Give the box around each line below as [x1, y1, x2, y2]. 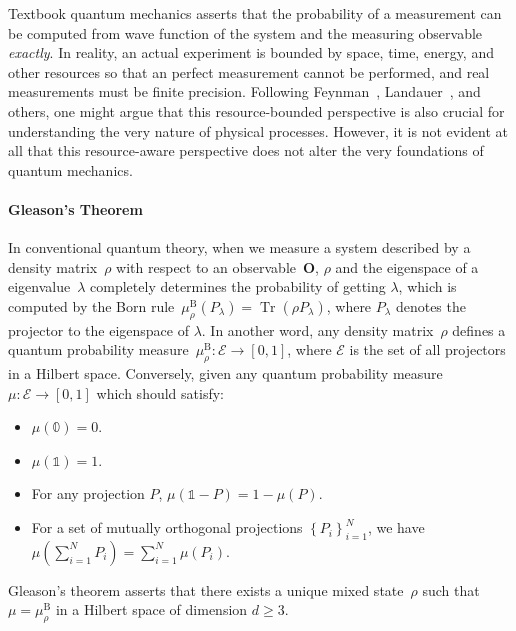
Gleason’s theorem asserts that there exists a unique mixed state [8, 579, 404, 600]
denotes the [395, 295, 466, 316]
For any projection [31, 483, 145, 504]
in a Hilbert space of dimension [55, 599, 248, 620]
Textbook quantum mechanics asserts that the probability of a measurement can [8, 3, 502, 23]
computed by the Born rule [8, 295, 175, 316]
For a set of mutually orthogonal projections [31, 517, 303, 538]
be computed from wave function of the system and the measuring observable [8, 22, 483, 43]
